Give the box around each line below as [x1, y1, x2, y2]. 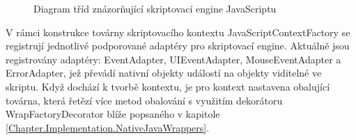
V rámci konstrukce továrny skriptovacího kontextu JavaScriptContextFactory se [6, 24, 350, 39]
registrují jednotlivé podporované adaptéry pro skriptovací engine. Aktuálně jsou [6, 38, 350, 53]
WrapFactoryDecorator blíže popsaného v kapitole [6, 107, 220, 121]
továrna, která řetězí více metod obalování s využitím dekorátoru [6, 93, 283, 107]
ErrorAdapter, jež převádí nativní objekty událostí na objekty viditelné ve [6, 65, 322, 80]
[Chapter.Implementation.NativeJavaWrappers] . [6, 120, 210, 134]
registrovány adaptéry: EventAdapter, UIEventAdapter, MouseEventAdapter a [6, 52, 341, 66]
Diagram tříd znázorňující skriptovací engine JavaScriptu [33, 1, 277, 15]
